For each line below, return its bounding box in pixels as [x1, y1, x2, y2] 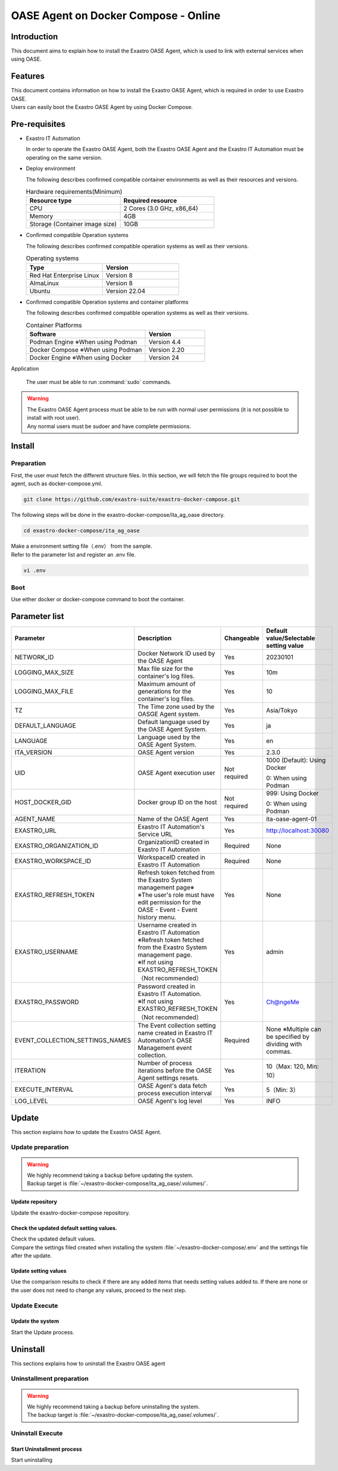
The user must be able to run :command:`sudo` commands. [26, 379, 172, 386]
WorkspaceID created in [137, 853, 205, 861]
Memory [29, 212, 54, 220]
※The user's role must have [137, 891, 215, 899]
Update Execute [11, 1301, 58, 1310]
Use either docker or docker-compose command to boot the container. [11, 596, 185, 603]
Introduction [11, 32, 58, 42]
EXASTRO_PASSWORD [14, 998, 80, 1006]
